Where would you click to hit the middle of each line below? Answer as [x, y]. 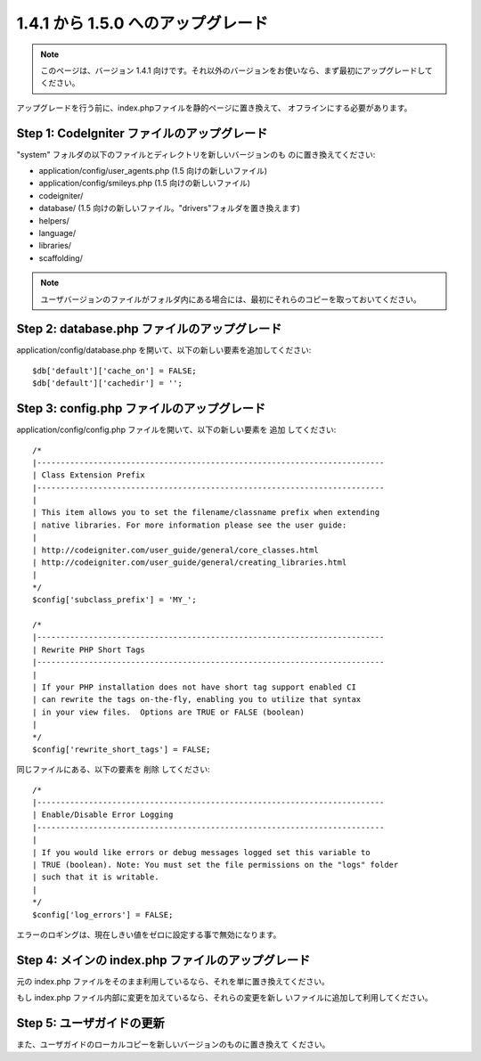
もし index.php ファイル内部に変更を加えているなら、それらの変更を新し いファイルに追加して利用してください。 [225, 998]
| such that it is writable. [96, 877]
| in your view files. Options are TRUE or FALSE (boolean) [168, 712]
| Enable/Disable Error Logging [103, 815]
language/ [57, 233]
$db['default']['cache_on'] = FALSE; [115, 371]
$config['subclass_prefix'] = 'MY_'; [115, 600]
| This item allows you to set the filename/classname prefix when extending [206, 513]
